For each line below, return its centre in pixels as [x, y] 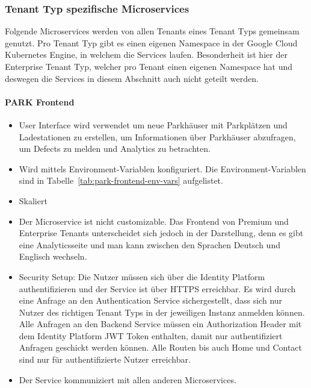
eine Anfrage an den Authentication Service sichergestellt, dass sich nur [151, 300]
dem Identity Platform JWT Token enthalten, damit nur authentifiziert [151, 335]
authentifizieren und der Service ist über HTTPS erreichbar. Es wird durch [157, 288]
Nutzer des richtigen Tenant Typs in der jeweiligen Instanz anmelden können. [162, 312]
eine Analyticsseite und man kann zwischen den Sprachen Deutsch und [149, 244]
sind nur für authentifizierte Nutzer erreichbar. [105, 359]
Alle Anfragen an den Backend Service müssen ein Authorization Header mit [160, 324]
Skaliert [33, 200]
